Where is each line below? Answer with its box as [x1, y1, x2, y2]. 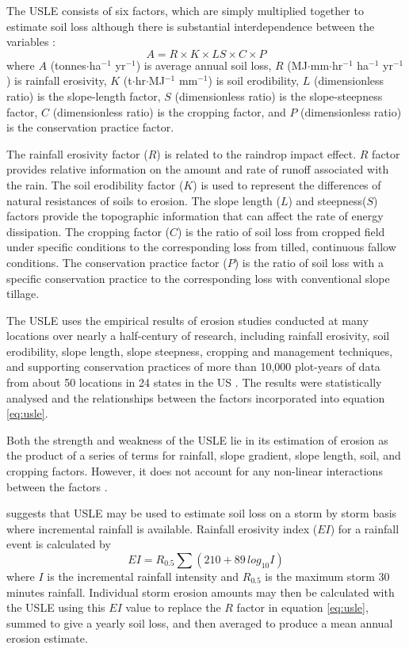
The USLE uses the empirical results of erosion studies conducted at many [6, 311, 369, 328]
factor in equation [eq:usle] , [236, 599, 369, 616]
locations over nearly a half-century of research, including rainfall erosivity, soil [6, 327, 390, 344]
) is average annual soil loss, [136, 56, 272, 73]
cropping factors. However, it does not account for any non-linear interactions [6, 463, 383, 479]
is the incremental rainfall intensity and [47, 568, 239, 584]
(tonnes [50, 56, 86, 73]
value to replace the [125, 599, 221, 616]
